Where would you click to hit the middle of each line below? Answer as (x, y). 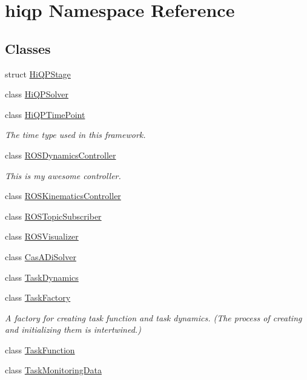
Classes (28, 48)
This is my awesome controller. (63, 175)
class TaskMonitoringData (53, 370)
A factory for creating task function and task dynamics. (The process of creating (153, 317)
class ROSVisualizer (42, 236)
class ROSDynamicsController (61, 155)
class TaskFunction (40, 349)
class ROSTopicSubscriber (53, 216)
